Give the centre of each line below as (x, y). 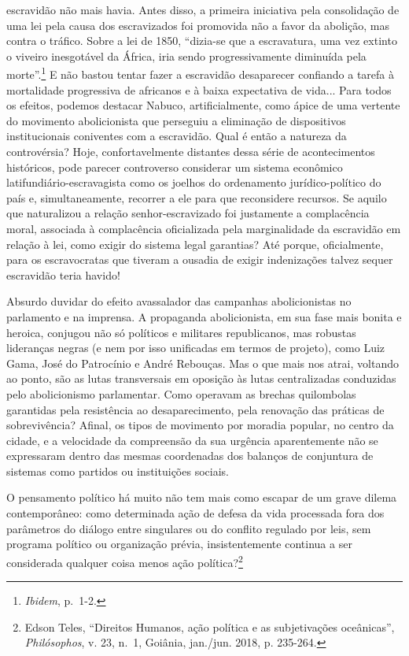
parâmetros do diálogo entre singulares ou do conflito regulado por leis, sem (189, 528)
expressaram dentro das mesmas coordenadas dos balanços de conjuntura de (190, 456)
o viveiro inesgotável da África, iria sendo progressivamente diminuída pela (186, 56)
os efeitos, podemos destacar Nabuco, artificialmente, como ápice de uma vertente (203, 105)
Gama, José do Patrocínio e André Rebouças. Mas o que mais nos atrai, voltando (203, 363)
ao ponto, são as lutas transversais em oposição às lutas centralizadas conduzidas (201, 378)
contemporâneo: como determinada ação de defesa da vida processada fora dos (195, 513)
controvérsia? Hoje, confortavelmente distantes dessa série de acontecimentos (191, 151)
